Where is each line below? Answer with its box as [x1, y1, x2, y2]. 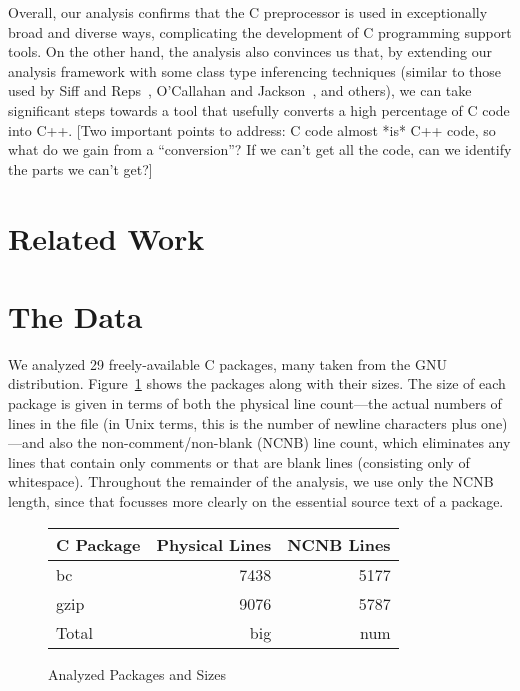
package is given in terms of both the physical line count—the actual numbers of [8, 393, 502, 414]
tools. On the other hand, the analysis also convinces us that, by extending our [8, 41, 492, 62]
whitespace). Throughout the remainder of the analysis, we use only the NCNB [8, 471, 494, 492]
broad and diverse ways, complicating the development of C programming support [8, 21, 512, 42]
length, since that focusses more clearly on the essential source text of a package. [8, 491, 504, 511]
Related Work [8, 217, 205, 258]
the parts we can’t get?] [8, 158, 153, 179]
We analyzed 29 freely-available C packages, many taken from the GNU [8, 353, 447, 374]
